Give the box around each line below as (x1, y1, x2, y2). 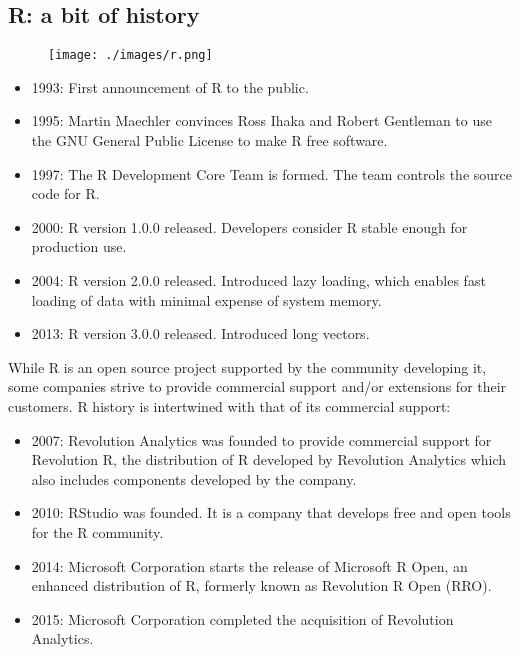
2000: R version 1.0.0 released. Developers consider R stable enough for (31, 216, 468, 237)
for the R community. (31, 521, 164, 542)
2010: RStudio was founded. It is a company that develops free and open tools (31, 502, 511, 523)
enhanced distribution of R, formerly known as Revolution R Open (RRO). (31, 575, 492, 596)
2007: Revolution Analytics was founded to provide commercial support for (31, 429, 492, 450)
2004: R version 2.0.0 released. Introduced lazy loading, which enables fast (31, 270, 486, 291)
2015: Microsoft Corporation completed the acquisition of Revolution (31, 608, 454, 629)
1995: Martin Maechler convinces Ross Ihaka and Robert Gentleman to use (31, 110, 492, 131)
